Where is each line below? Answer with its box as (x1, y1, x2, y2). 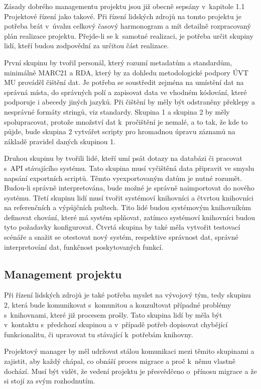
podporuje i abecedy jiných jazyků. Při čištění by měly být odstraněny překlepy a (4, 96, 255, 107)
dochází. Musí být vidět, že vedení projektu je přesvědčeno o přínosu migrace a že (4, 365, 257, 376)
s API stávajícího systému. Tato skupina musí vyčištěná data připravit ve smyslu (4, 162, 254, 173)
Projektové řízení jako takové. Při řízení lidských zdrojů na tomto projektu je (4, 11, 241, 21)
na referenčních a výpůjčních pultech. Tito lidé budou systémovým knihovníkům (4, 202, 251, 213)
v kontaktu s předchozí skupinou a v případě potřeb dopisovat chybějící (4, 319, 228, 330)
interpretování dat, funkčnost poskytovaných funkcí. (4, 241, 164, 252)
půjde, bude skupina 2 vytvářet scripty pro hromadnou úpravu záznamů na (4, 126, 235, 137)
